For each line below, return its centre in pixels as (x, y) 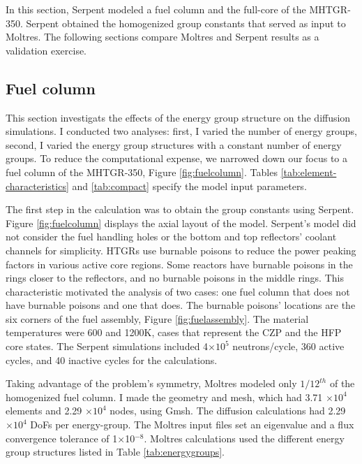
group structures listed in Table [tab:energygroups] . (115, 452)
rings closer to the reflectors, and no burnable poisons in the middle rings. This (175, 278)
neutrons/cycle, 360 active (288, 346)
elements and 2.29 (44, 411)
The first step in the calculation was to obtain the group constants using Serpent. (180, 209)
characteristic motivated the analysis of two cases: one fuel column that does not (178, 291)
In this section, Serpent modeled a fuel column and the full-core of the (156, 9)
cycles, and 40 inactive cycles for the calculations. (112, 360)
